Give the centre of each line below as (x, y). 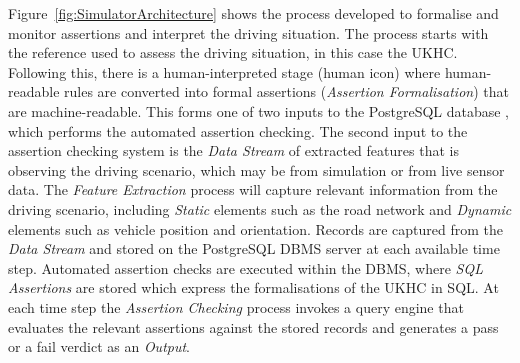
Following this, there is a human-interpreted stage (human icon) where (224, 71)
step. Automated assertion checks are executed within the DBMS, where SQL (245, 267)
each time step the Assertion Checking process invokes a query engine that (236, 306)
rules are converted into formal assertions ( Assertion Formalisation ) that (286, 91)
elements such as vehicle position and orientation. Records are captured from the (256, 228)
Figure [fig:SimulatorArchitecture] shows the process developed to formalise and (253, 13)
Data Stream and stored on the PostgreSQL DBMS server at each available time (254, 248)
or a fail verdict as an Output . (99, 346)
